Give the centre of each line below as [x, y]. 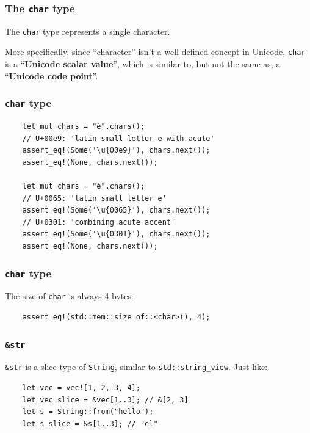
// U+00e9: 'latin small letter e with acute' [118, 138]
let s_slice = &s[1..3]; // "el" [90, 424]
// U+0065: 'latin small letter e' [94, 198]
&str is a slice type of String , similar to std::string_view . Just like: [136, 367]
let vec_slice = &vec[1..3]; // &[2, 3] [105, 400]
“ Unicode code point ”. [52, 75]
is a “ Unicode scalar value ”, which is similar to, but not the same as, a [143, 64]
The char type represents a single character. [88, 31]
